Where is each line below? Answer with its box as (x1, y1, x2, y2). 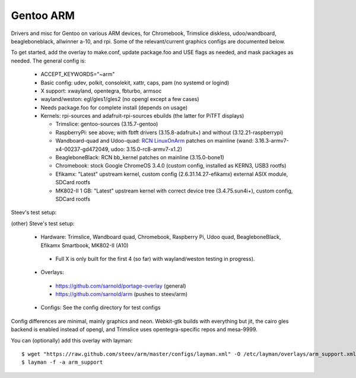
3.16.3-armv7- (255, 137, 289, 144)
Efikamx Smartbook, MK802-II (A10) (40, 241, 129, 249)
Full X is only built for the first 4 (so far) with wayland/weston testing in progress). (55, 255, 255, 262)
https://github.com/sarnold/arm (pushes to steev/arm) (55, 291, 188, 298)
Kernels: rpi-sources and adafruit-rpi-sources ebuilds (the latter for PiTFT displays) (40, 112, 244, 119)
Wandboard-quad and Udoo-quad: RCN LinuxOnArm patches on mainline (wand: (55, 137, 254, 144)
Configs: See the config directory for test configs (40, 304, 161, 311)
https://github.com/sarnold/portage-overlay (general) (55, 282, 186, 289)
